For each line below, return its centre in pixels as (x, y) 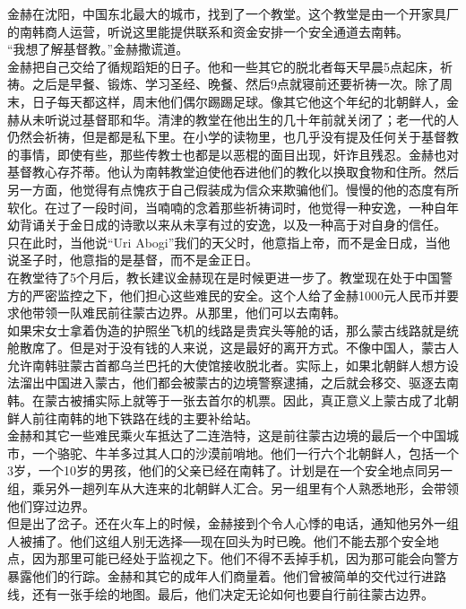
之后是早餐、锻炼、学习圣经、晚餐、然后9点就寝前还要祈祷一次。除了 (236, 84)
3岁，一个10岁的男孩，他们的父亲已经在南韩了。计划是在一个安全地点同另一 (230, 470)
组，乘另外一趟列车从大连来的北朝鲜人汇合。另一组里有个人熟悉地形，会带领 (233, 488)
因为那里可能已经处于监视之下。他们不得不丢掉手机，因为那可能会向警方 (245, 558)
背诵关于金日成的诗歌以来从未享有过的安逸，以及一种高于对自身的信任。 (233, 225)
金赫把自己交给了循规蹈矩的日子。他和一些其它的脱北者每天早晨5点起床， (224, 66)
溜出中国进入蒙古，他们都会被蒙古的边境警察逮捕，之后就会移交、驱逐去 (233, 383)
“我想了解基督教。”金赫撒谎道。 (98, 49)
